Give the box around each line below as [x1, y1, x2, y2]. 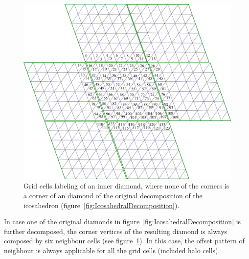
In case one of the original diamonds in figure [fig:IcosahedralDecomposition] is [4, 216, 241, 227]
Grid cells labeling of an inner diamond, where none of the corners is [23, 181, 229, 191]
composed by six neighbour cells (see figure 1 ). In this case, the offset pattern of [4, 235, 245, 246]
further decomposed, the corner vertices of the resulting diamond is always [4, 226, 227, 236]
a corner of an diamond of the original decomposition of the [23, 190, 203, 200]
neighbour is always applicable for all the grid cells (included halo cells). [4, 245, 220, 255]
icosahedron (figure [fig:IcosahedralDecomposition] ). [23, 200, 180, 210]
